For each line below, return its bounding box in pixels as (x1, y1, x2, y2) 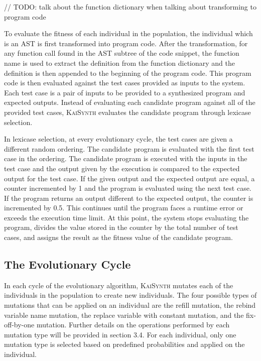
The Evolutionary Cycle (4, 257, 131, 272)
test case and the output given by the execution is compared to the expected (4, 163, 240, 173)
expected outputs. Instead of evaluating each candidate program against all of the (4, 97, 255, 107)
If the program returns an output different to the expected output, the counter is (4, 192, 253, 203)
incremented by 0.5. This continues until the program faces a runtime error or (4, 202, 243, 213)
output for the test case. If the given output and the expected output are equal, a (4, 173, 255, 183)
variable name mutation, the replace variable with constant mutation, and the (4, 309, 244, 320)
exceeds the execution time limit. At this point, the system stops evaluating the (4, 212, 249, 222)
